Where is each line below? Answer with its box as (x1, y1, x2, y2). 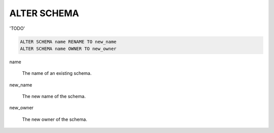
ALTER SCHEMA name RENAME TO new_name (20, 38, 117, 45)
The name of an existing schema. (22, 70, 92, 76)
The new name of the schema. (22, 94, 86, 100)
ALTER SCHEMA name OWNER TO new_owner (20, 46, 117, 52)
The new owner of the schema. (22, 116, 87, 122)
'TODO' (9, 25, 25, 31)
